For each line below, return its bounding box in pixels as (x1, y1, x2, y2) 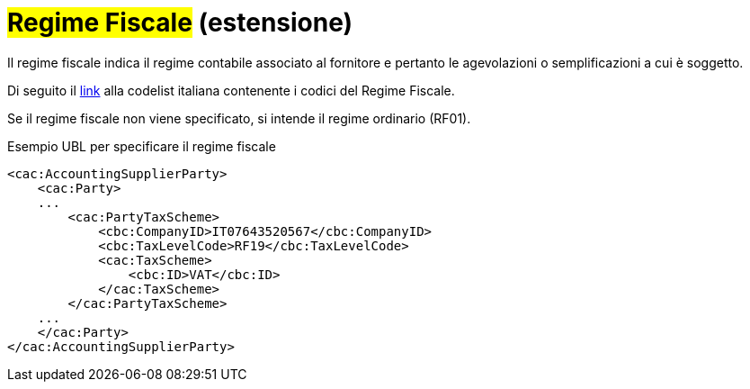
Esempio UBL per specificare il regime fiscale (7, 138, 276, 154)
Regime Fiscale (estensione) (7, 7, 353, 38)
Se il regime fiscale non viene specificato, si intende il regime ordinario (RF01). (7, 110, 471, 126)
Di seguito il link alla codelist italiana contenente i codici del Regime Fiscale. (7, 82, 455, 98)
